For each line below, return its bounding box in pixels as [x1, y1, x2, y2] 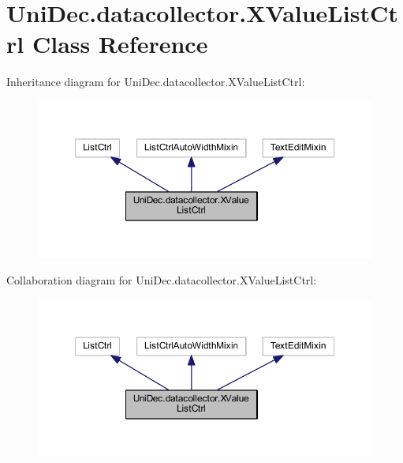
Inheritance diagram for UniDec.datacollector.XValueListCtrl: [6, 73, 305, 90]
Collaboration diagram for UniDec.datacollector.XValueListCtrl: [6, 272, 317, 288]
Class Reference [32, 28, 208, 60]
